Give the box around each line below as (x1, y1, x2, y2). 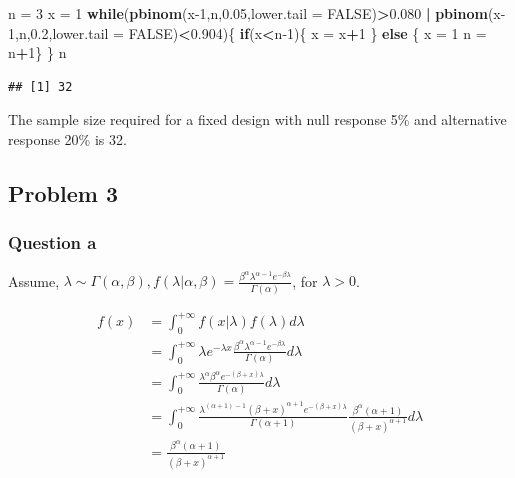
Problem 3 (8, 177, 118, 208)
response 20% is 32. (8, 128, 127, 149)
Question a (8, 230, 97, 255)
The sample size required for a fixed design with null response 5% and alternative (8, 109, 507, 130)
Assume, (8, 270, 60, 291)
